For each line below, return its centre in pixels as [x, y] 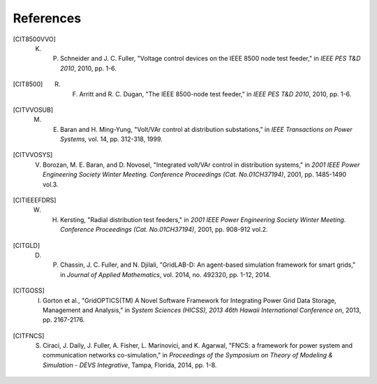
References [47, 18]
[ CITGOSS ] [29, 290]
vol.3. [51, 184]
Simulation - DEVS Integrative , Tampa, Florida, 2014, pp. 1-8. [130, 365]
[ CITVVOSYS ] [33, 155]
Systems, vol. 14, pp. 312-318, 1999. [112, 139]
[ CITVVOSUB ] [33, 110]
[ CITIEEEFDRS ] [35, 200]
